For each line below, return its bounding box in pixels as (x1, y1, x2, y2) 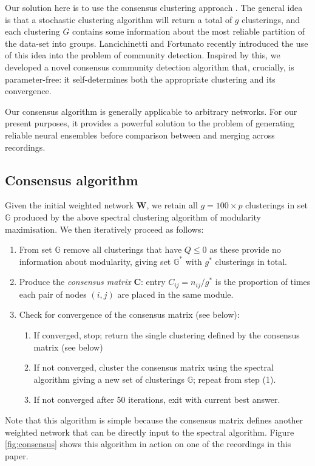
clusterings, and (242, 13, 300, 26)
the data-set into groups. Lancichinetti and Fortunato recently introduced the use (5, 36, 308, 49)
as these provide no (209, 243, 281, 256)
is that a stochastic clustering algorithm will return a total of (5, 13, 232, 26)
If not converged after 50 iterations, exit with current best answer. (33, 393, 280, 406)
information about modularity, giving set (19, 255, 171, 267)
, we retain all (146, 199, 198, 211)
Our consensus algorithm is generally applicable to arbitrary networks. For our (5, 105, 297, 117)
